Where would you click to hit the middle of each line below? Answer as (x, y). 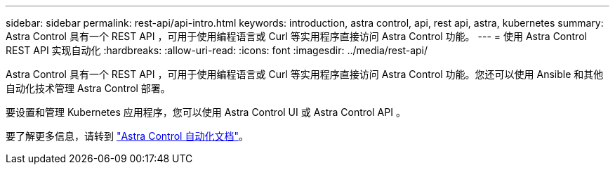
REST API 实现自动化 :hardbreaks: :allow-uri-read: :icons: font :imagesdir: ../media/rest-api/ (217, 50)
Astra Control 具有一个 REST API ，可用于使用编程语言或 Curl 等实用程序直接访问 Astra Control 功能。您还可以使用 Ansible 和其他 (305, 74)
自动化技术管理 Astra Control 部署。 (88, 88)
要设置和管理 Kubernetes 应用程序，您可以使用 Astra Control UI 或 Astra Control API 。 (206, 112)
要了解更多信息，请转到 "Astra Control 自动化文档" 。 (127, 136)
